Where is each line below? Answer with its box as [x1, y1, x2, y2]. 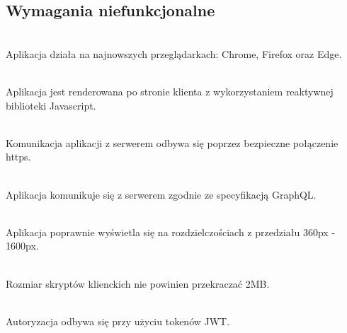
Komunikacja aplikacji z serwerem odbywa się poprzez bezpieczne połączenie [6, 135, 339, 150]
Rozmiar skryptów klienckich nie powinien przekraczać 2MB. [6, 276, 270, 291]
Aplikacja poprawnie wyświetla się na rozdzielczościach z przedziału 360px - [6, 224, 336, 239]
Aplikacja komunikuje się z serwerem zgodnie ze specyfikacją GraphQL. [6, 187, 317, 201]
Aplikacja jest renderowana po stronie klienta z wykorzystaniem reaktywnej [6, 83, 334, 98]
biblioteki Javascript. [6, 98, 96, 112]
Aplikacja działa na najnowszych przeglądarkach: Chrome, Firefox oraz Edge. [6, 46, 342, 61]
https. [6, 149, 31, 164]
